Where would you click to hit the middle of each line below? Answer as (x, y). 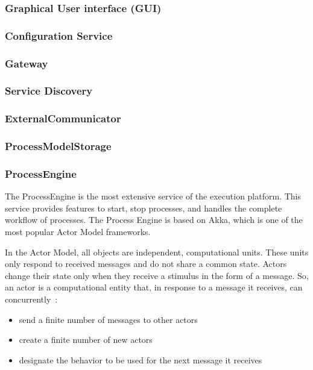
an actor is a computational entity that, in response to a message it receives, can (154, 287)
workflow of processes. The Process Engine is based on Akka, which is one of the (154, 220)
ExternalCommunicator (63, 118)
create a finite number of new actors (86, 340)
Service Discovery (49, 91)
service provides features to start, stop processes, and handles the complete (144, 208)
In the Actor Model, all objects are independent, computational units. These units (157, 252)
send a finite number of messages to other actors (108, 319)
